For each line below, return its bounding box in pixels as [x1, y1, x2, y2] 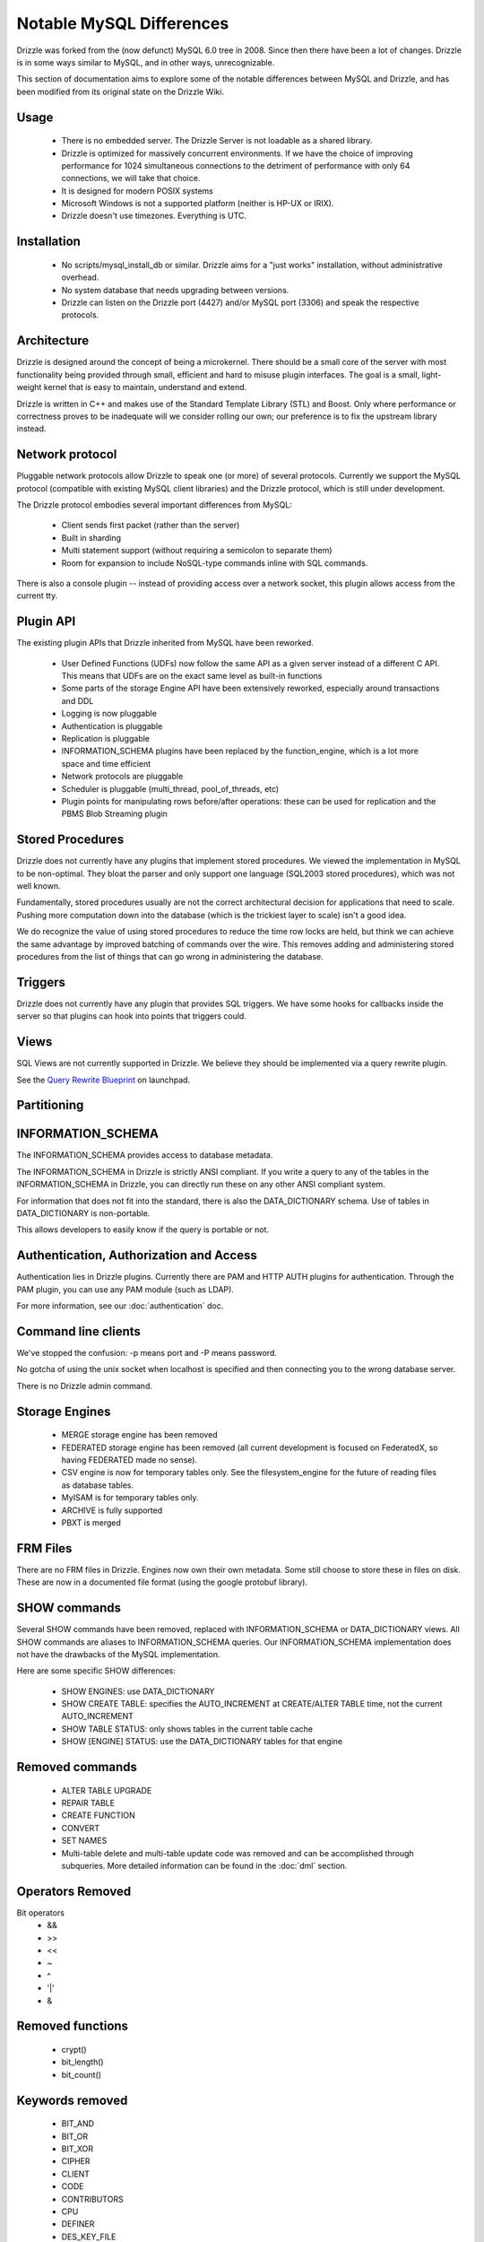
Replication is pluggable [61, 733, 151, 743]
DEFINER [61, 2219, 95, 2229]
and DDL [61, 695, 94, 706]
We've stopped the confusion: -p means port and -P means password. [16, 1348, 277, 1359]
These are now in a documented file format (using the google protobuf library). [16, 1577, 308, 1587]
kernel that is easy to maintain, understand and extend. [43, 382, 247, 393]
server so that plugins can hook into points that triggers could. [16, 1011, 246, 1021]
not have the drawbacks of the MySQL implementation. [16, 1648, 220, 1659]
